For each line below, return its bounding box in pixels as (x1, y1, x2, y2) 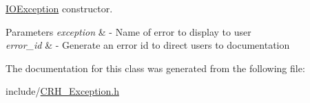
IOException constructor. (6, 1, 113, 15)
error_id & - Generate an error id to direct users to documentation (6, 38, 290, 52)
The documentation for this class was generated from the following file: (6, 60, 305, 75)
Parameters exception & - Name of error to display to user (6, 24, 251, 38)
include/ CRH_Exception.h (6, 84, 119, 98)
